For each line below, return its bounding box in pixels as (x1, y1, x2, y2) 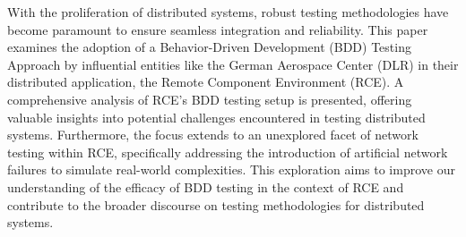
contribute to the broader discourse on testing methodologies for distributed (7, 195, 425, 214)
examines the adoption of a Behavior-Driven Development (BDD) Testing (7, 38, 411, 56)
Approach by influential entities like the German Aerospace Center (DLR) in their (7, 55, 459, 73)
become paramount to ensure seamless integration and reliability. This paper (7, 20, 428, 38)
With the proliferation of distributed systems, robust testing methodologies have (7, 3, 449, 21)
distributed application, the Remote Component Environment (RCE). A (7, 72, 404, 91)
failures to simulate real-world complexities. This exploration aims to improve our (7, 160, 455, 179)
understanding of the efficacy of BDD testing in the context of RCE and (7, 177, 404, 196)
